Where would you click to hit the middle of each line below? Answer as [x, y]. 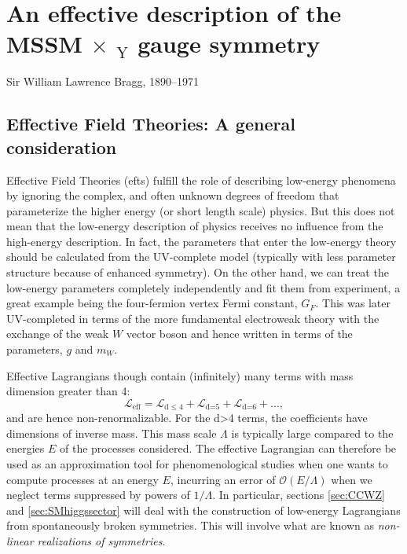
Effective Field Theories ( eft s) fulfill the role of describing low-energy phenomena [201, 180]
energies [26, 448]
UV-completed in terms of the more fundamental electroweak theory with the [193, 318]
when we [352, 479]
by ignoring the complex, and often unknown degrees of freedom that [173, 195]
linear [20, 541]
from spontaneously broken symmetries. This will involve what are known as [191, 525]
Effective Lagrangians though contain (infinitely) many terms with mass [180, 375]
